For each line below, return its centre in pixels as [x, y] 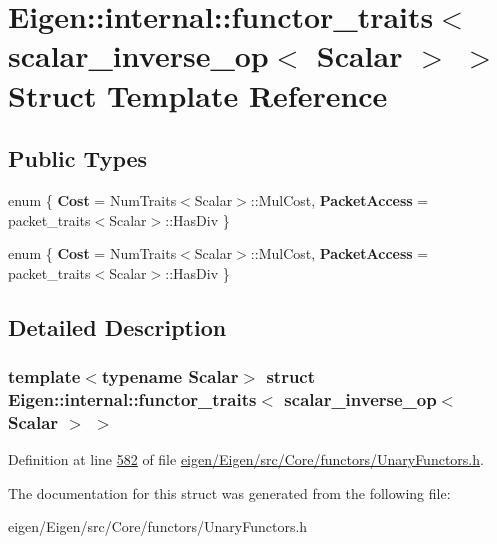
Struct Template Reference [198, 94]
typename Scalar [170, 376]
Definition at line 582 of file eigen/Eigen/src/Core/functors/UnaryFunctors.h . [246, 459]
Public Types [78, 158]
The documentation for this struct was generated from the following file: [229, 492]
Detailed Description [117, 326]
